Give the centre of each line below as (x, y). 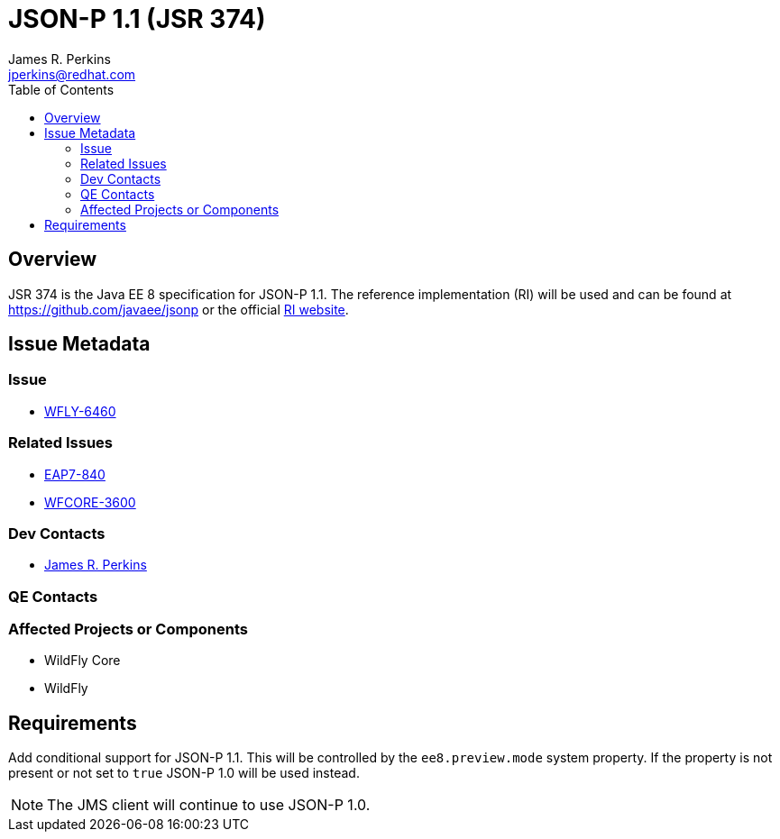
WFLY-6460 (80, 411)
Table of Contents (61, 89)
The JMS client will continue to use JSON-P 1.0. (209, 805)
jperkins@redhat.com (72, 74)
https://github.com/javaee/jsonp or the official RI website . (179, 309)
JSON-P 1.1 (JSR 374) (137, 19)
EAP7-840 (75, 474)
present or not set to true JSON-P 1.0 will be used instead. (184, 773)
